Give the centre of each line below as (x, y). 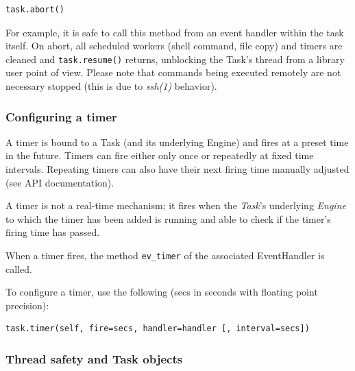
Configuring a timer (61, 116)
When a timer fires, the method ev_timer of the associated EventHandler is (165, 255)
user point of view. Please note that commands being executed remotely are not (173, 72)
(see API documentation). (60, 182)
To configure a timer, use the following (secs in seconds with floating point (162, 292)
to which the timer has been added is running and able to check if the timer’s (168, 218)
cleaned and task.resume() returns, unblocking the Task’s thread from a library (175, 59)
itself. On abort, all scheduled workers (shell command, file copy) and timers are (174, 46)
